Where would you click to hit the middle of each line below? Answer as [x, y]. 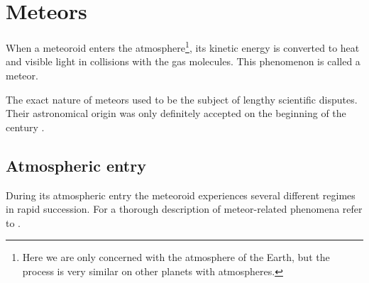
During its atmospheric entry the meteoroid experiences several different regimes [181, 195]
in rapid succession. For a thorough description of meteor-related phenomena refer [184, 209]
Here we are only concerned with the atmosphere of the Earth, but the [176, 257]
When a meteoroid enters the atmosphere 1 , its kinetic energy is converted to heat [183, 46]
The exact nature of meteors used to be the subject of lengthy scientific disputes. [182, 99]
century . [25, 127]
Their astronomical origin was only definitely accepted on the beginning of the [176, 113]
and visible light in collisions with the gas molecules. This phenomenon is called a [183, 61]
